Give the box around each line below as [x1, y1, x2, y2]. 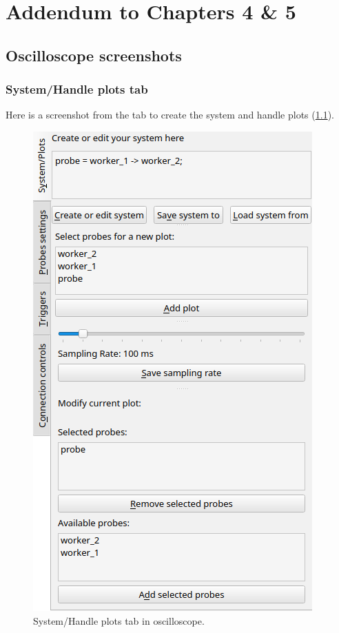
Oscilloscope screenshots [6, 44, 182, 65]
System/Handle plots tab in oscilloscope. [33, 613, 205, 627]
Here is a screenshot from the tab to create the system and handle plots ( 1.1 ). [6, 107, 334, 122]
